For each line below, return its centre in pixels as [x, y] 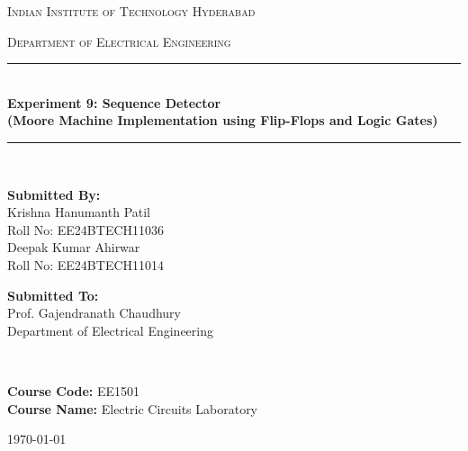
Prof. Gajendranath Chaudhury [94, 313]
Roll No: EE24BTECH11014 [86, 264]
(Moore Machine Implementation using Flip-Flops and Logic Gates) [223, 120]
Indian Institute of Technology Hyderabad [131, 11]
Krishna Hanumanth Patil [79, 212]
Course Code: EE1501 [74, 390]
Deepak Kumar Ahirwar [74, 247]
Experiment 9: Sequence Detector [114, 102]
